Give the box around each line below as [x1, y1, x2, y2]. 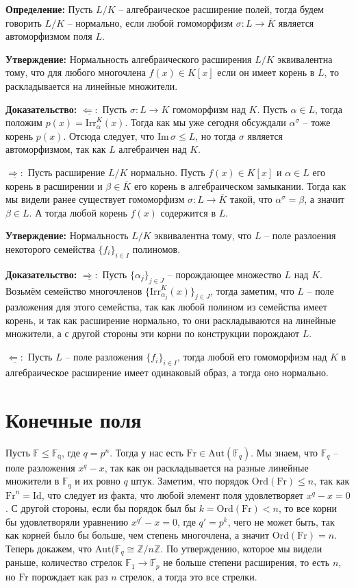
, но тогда [195, 128, 236, 143]
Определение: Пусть [5, 2, 93, 16]
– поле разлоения [264, 228, 336, 243]
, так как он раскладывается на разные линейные [104, 460, 309, 474]
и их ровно [75, 474, 120, 488]
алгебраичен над [118, 142, 187, 156]
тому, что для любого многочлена [5, 65, 146, 79]
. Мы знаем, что [251, 445, 318, 459]
